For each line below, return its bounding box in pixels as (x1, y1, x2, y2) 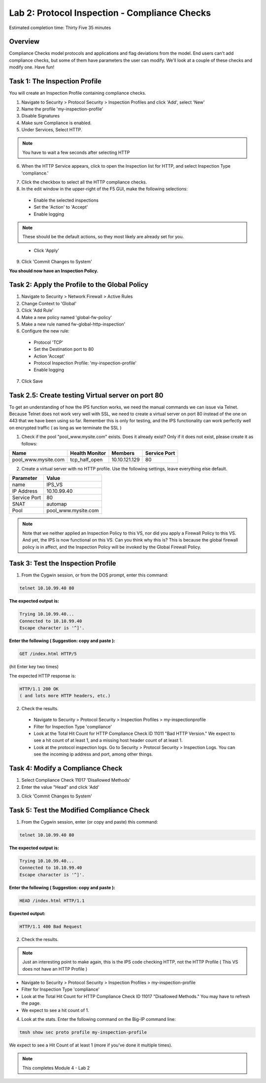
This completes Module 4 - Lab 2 (22, 1065, 90, 1071)
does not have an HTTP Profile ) (22, 966, 88, 972)
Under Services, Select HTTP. (21, 127, 82, 133)
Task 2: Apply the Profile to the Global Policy (9, 281, 149, 289)
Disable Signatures (21, 113, 60, 119)
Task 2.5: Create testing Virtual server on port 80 (9, 391, 164, 399)
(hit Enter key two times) (9, 664, 59, 670)
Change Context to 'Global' (21, 300, 77, 306)
